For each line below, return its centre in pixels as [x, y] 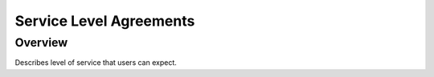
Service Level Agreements [105, 21]
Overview [41, 43]
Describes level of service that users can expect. [96, 63]
